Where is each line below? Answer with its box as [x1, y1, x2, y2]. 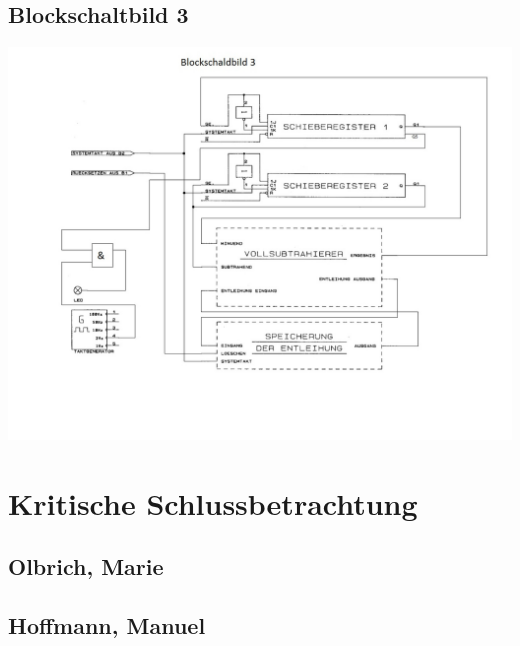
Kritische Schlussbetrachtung [8, 482, 418, 523]
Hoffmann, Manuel [8, 610, 206, 641]
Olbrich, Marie [8, 551, 164, 582]
